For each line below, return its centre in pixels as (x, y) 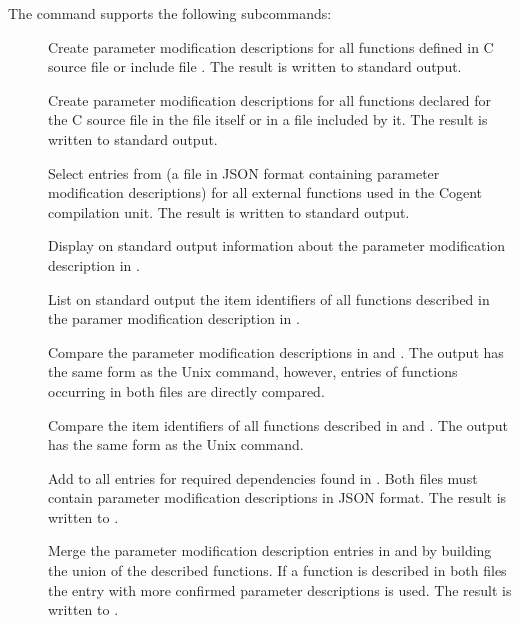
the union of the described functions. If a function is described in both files (277, 570)
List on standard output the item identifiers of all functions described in (269, 298)
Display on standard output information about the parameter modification (277, 245)
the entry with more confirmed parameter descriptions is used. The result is (280, 589)
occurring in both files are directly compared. (186, 390)
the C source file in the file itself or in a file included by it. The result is (268, 119)
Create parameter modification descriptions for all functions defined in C (271, 46)
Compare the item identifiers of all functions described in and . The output (278, 424)
